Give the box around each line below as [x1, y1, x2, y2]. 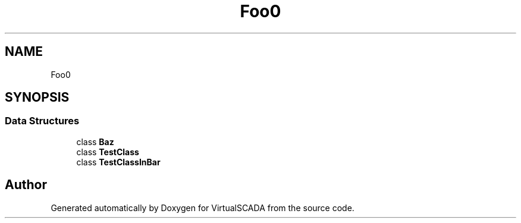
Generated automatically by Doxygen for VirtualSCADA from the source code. [51, 202, 354, 213]
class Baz [76, 136, 114, 147]
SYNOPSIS [5, 90, 70, 105]
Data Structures [5, 115, 80, 127]
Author [5, 177, 47, 193]
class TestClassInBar [76, 156, 161, 167]
